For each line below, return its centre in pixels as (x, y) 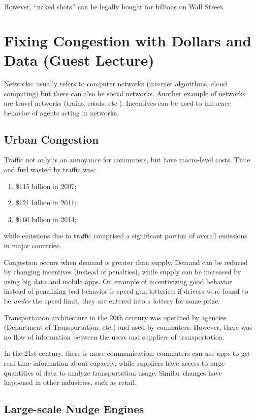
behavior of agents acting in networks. (61, 112)
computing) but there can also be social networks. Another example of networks (125, 93)
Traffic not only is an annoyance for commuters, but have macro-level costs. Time (127, 160)
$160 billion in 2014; (46, 219)
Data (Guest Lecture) (79, 59)
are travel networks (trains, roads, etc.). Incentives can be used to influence (117, 103)
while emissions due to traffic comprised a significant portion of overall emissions (126, 236)
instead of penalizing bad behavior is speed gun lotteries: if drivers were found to (126, 291)
